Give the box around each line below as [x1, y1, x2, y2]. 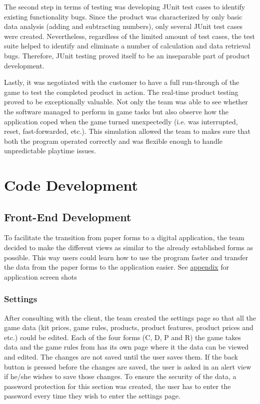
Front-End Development [4, 209, 131, 224]
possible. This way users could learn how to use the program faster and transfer [4, 252, 248, 262]
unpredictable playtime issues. [4, 145, 96, 156]
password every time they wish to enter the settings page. [4, 391, 180, 401]
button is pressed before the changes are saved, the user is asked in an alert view [4, 361, 251, 372]
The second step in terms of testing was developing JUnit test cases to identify [4, 1, 245, 11]
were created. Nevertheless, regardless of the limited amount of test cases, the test [4, 30, 255, 41]
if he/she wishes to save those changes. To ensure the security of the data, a [4, 371, 236, 382]
